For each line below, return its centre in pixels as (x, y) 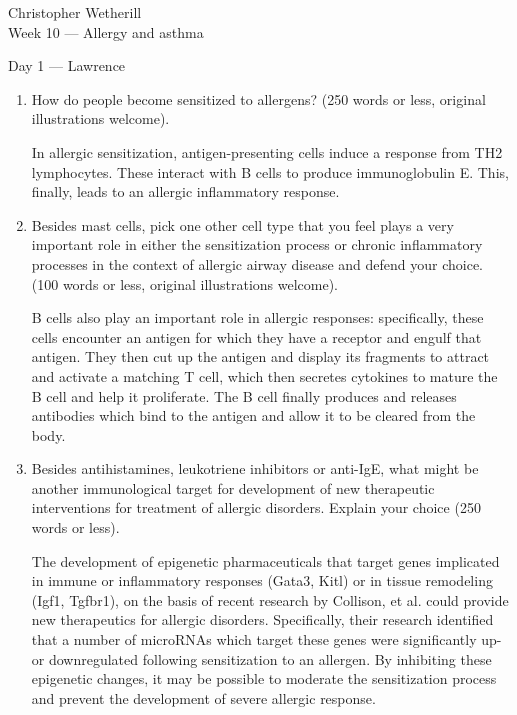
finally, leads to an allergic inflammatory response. (185, 191)
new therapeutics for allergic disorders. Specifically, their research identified (262, 619)
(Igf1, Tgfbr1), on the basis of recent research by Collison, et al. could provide (270, 599)
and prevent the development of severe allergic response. (203, 697)
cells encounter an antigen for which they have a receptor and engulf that (256, 336)
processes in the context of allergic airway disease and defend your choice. (257, 263)
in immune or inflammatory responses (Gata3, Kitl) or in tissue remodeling (262, 580)
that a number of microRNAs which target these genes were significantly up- (266, 639)
